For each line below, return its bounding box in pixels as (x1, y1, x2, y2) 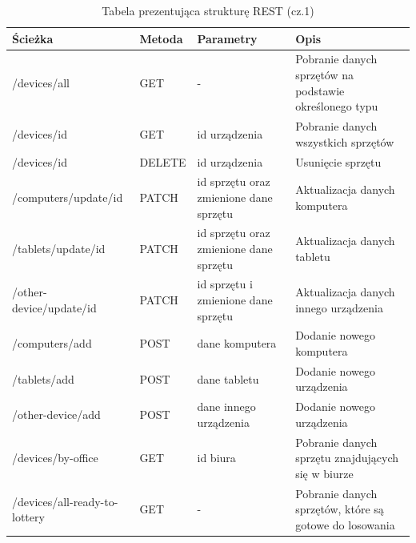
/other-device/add (12, 406, 101, 423)
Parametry (197, 30, 258, 46)
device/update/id (12, 299, 97, 316)
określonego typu (295, 98, 378, 115)
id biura (197, 449, 236, 466)
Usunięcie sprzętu (295, 153, 382, 170)
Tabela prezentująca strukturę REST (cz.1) (102, 2, 314, 18)
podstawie (295, 82, 345, 99)
